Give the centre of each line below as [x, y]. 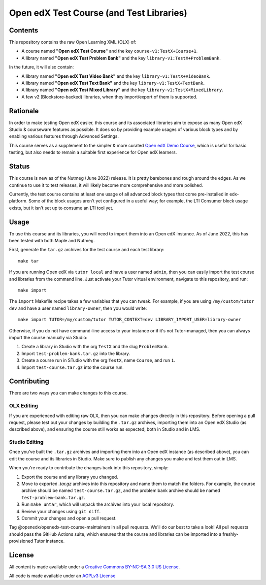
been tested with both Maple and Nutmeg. [52, 241]
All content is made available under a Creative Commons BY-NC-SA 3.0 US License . [94, 567]
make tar [28, 261]
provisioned [21, 541]
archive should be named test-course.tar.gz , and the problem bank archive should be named [121, 490]
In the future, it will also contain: [41, 67]
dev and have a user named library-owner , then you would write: [78, 308]
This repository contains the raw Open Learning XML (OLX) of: [73, 42]
